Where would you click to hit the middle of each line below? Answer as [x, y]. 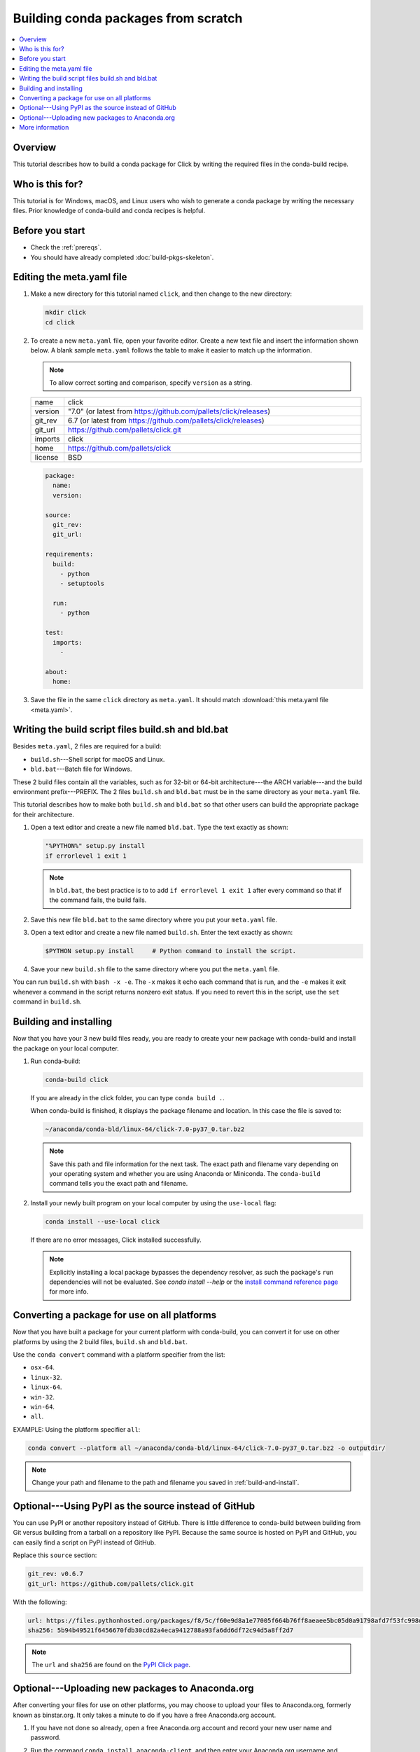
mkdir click [66, 313]
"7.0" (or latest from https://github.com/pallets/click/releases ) [169, 411]
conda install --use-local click [103, 1221]
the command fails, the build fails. [98, 900]
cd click [60, 322]
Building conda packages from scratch [128, 18]
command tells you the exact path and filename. [119, 1184]
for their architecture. [44, 814]
